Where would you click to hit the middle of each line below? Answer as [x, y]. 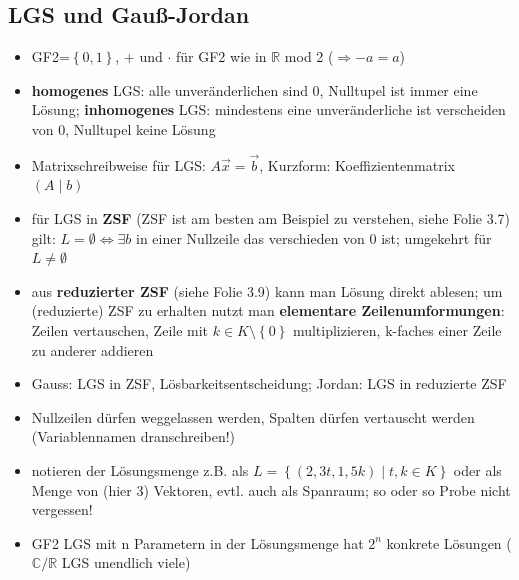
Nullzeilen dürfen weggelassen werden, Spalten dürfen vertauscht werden [253, 416]
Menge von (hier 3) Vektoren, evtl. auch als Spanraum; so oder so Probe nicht [271, 489]
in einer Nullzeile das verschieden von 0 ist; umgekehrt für [314, 237]
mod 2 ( [309, 56]
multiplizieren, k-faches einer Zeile [397, 329]
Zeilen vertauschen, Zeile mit [120, 329]
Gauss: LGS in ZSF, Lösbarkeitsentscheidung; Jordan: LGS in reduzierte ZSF [269, 383]
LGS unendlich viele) [126, 562]
